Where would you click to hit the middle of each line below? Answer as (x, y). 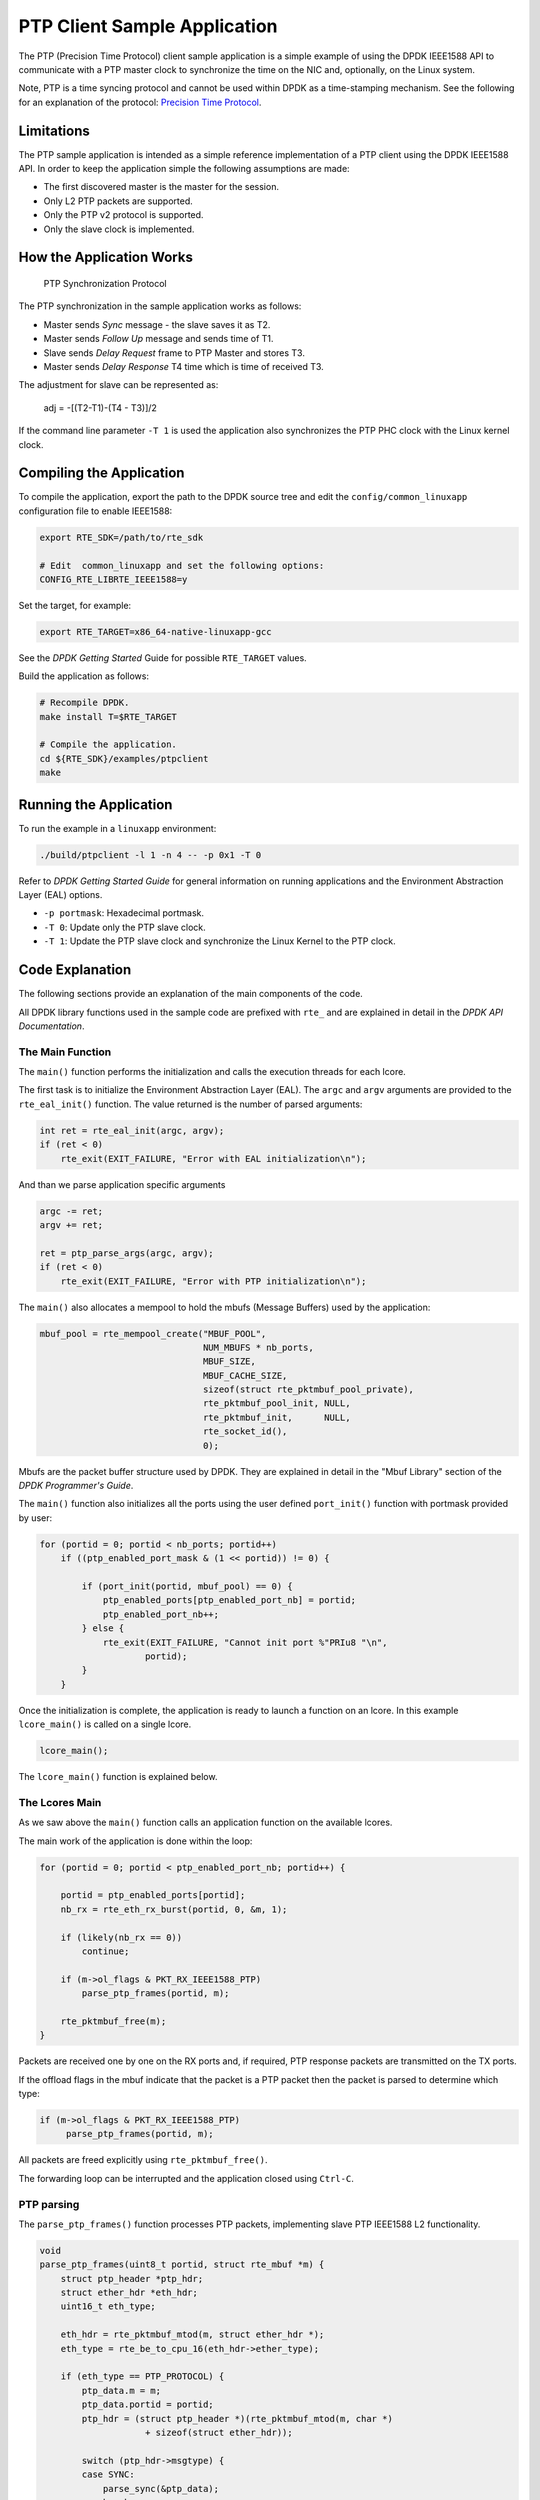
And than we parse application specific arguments (122, 1184)
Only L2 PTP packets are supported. (118, 201)
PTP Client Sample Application (148, 26)
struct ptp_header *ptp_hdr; (132, 2278)
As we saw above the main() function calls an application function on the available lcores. (205, 1822)
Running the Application (95, 804)
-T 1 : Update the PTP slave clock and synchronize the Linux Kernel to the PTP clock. (219, 941)
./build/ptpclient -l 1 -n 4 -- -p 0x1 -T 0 (150, 854)
